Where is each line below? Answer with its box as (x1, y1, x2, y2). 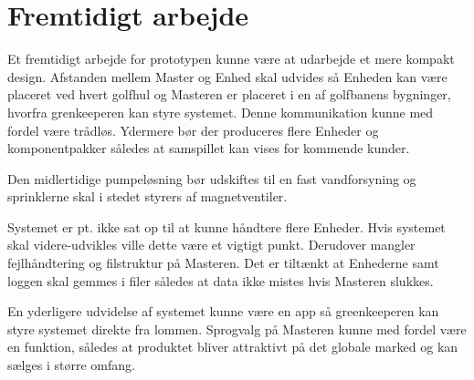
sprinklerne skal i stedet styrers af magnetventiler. (7, 187, 288, 206)
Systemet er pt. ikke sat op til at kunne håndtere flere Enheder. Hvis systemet (7, 217, 446, 236)
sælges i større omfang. (7, 355, 135, 375)
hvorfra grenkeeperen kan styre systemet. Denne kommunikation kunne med (7, 102, 434, 121)
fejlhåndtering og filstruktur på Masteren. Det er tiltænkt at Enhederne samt (7, 253, 439, 272)
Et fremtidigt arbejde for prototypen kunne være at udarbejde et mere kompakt (7, 49, 455, 68)
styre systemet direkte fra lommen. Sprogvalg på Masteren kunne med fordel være (7, 319, 467, 338)
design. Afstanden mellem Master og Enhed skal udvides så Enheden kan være (7, 67, 448, 86)
